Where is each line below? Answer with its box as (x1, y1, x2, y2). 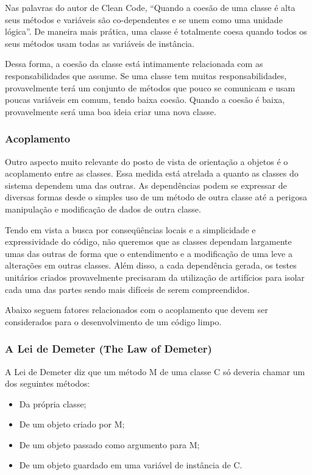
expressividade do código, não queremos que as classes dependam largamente (5, 235, 292, 248)
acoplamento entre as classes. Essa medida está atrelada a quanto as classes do (5, 167, 299, 180)
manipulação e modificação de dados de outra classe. (5, 202, 201, 215)
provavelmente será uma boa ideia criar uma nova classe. (5, 105, 216, 118)
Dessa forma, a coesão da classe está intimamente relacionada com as (5, 57, 263, 70)
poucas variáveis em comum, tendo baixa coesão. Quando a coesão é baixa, (5, 93, 285, 106)
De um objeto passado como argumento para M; (19, 438, 200, 451)
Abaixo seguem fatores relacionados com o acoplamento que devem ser (5, 303, 268, 316)
